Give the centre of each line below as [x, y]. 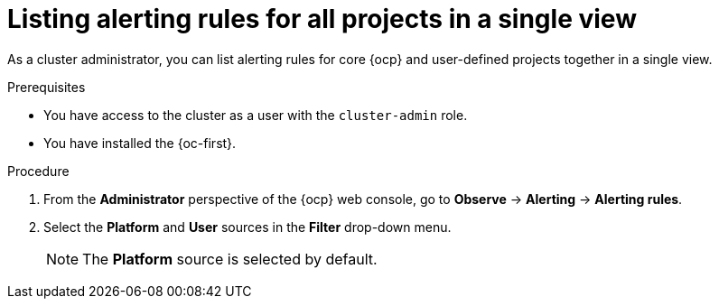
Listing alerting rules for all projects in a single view [322, 19]
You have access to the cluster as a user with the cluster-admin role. [256, 115]
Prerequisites [47, 87]
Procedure [38, 171]
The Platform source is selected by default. [230, 259]
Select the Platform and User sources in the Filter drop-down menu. [247, 227]
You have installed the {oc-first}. [140, 143]
